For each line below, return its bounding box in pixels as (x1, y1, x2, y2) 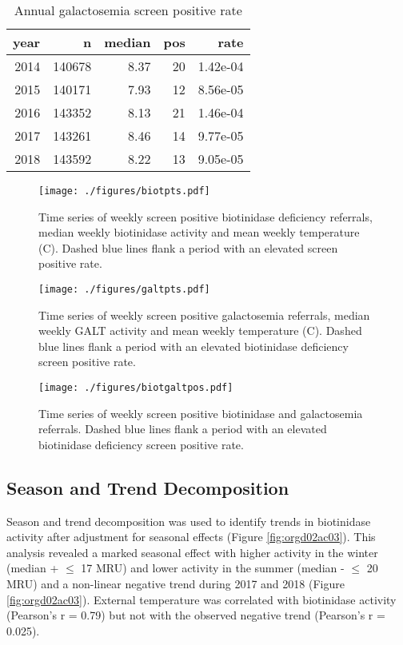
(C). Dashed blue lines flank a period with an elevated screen (38, 239, 338, 256)
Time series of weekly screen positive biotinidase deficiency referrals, (38, 208, 373, 225)
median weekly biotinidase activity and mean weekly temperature (38, 224, 360, 241)
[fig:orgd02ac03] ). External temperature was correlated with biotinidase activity (6, 591, 397, 607)
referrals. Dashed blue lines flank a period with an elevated (38, 420, 327, 437)
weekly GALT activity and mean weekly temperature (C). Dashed (38, 322, 362, 339)
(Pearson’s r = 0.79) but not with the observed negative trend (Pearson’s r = (6, 607, 385, 623)
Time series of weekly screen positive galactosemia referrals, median (38, 306, 370, 323)
